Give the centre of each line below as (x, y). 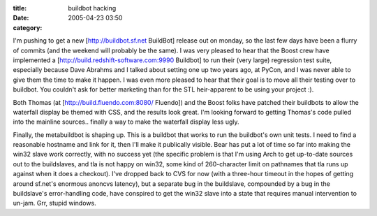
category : (28, 27)
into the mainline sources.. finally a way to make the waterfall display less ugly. (126, 122)
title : (20, 8)
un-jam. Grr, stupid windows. (55, 203)
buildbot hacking (92, 8)
